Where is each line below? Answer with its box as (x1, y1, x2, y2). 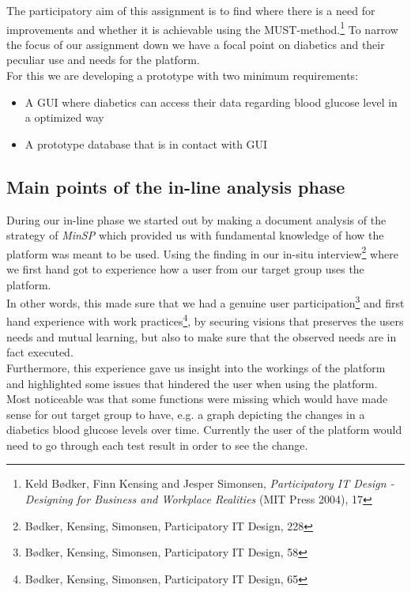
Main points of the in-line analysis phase (6, 174, 345, 198)
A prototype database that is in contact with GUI (25, 135, 268, 152)
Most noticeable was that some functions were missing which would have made (6, 390, 388, 407)
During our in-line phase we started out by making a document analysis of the (6, 211, 386, 228)
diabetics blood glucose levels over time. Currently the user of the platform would (6, 421, 402, 438)
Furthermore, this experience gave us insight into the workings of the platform (6, 359, 386, 375)
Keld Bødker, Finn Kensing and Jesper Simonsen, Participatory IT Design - (25, 475, 394, 492)
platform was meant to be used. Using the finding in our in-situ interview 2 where (6, 243, 398, 262)
